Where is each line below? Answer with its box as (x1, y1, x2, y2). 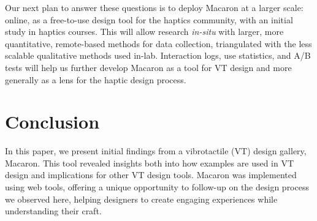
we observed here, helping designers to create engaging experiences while (5, 192, 278, 205)
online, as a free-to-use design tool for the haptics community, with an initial (5, 13, 293, 26)
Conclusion (5, 109, 100, 134)
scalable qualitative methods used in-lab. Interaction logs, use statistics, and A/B (5, 49, 311, 62)
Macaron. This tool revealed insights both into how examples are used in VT (5, 156, 294, 169)
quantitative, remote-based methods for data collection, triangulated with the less (5, 37, 312, 50)
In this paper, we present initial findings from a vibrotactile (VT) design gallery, (5, 144, 307, 157)
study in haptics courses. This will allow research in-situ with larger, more (5, 25, 284, 38)
